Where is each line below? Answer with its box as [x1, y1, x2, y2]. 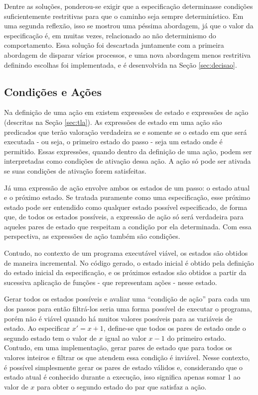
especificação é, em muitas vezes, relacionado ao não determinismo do [4, 30, 216, 40]
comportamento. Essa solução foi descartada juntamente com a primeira [4, 40, 224, 50]
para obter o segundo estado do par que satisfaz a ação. [36, 381, 207, 392]
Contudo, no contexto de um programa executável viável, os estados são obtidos [4, 248, 248, 258]
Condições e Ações [4, 84, 102, 99]
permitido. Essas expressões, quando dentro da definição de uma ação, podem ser [4, 146, 252, 156]
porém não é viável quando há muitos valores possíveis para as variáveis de [4, 313, 233, 323]
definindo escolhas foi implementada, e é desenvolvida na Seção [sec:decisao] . [4, 59, 237, 70]
